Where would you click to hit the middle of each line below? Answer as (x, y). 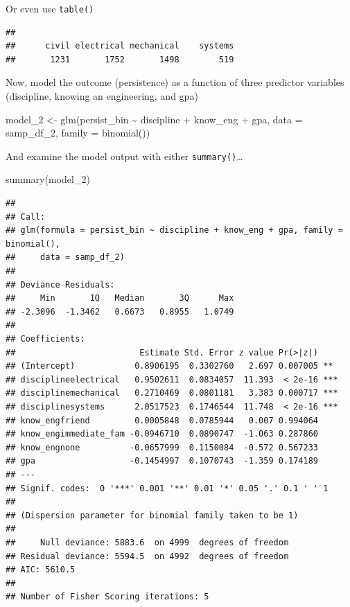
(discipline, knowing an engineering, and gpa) (102, 96)
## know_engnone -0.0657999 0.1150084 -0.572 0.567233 (162, 447)
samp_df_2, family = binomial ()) (78, 133)
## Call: (26, 217)
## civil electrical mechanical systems (120, 46)
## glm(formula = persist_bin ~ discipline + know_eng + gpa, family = (174, 230)
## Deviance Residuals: (60, 284)
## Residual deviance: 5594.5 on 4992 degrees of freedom (147, 556)
